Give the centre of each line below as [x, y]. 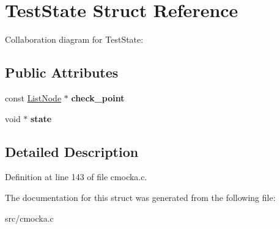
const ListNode [33, 97]
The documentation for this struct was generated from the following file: [140, 197]
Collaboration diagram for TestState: [74, 39]
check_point [98, 97]
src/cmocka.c [29, 218]
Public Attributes [62, 72]
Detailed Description [72, 151]
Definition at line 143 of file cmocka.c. [76, 177]
